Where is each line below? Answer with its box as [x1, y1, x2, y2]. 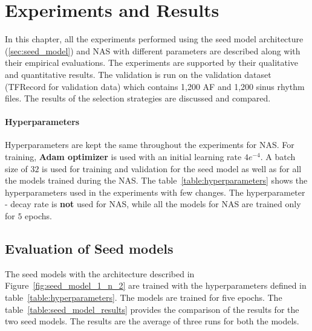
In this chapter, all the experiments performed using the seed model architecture [5, 33, 304, 45]
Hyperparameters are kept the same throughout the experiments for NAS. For [5, 138, 294, 151]
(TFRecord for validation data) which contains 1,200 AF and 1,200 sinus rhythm [5, 80, 305, 92]
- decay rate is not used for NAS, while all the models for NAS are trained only [5, 198, 301, 210]
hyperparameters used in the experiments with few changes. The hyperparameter [5, 185, 305, 198]
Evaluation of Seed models [5, 239, 174, 258]
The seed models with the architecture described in [5, 267, 195, 280]
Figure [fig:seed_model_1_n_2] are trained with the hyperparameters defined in [5, 279, 307, 292]
